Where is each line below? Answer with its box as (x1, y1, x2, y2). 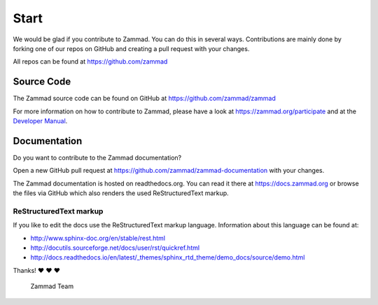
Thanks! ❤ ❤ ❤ (13, 266, 61, 274)
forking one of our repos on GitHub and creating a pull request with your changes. (13, 44, 250, 52)
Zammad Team (30, 282, 73, 290)
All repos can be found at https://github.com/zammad (13, 57, 168, 66)
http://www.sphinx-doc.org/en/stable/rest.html (30, 234, 166, 242)
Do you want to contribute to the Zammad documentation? (13, 153, 182, 162)
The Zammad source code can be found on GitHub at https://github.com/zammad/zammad (13, 94, 276, 103)
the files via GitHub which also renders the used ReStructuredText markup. (13, 189, 229, 197)
